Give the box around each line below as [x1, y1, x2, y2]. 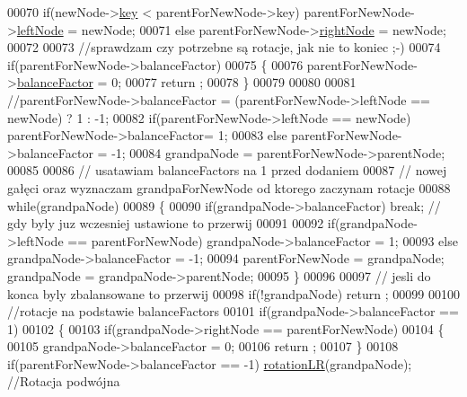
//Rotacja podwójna [7, 372, 120, 391]
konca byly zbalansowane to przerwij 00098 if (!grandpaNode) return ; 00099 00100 [7, 284, 460, 303]
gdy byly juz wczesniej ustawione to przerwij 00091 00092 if [7, 214, 336, 233]
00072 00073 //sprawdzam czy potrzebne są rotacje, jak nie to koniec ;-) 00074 [7, 38, 441, 57]
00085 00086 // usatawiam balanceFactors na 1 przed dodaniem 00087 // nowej [7, 161, 447, 180]
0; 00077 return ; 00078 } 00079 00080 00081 [111, 73, 357, 92]
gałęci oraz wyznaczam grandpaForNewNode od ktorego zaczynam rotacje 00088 [7, 178, 451, 197]
